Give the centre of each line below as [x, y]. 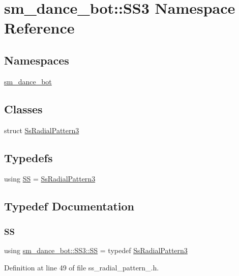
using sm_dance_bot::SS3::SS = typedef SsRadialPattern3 [96, 250]
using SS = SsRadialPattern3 [50, 179]
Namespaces [37, 60]
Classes [23, 109]
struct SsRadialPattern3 [42, 130]
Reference [39, 28]
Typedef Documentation [69, 206]
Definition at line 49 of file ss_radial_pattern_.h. [82, 267]
